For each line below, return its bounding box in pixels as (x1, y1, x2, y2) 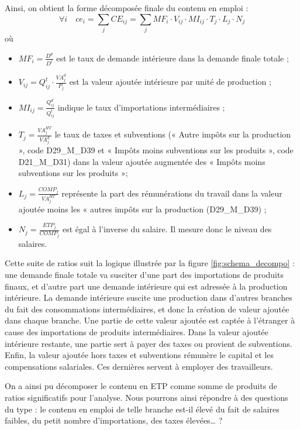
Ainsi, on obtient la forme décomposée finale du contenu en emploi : (5, 2, 249, 13)
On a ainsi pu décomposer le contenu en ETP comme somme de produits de (5, 380, 277, 392)
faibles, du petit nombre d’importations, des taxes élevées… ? (5, 414, 223, 426)
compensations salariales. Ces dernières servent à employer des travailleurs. (5, 360, 273, 372)
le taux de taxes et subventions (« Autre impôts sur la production (54, 128, 291, 140)
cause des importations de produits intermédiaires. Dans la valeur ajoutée (5, 326, 268, 338)
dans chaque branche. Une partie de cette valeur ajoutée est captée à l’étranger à (5, 314, 295, 326)
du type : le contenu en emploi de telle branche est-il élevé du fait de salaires (5, 403, 280, 415)
